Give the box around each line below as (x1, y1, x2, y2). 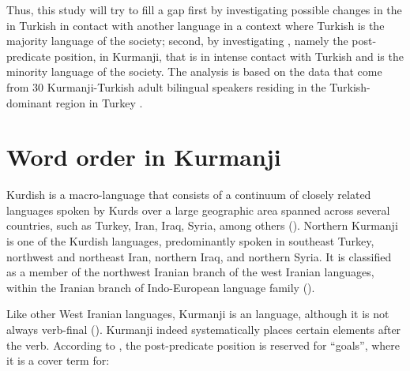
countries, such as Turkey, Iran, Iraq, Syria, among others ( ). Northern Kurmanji (6, 217, 398, 234)
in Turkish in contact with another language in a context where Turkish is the (6, 17, 385, 33)
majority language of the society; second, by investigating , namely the (6, 32, 348, 49)
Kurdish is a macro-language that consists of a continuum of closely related (6, 186, 371, 203)
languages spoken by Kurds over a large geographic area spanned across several (6, 201, 390, 218)
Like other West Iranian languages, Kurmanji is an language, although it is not (6, 305, 389, 322)
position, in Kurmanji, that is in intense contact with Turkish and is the (54, 47, 404, 64)
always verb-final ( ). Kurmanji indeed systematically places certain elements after (6, 321, 401, 338)
